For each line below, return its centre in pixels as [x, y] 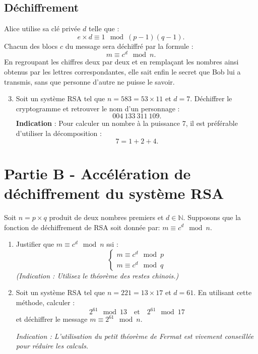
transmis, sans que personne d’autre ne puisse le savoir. [89, 81]
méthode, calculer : [45, 302]
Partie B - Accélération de [98, 173]
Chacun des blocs [31, 46]
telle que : [104, 28]
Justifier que [35, 244]
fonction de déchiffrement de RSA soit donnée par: [82, 227]
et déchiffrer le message [52, 319]
